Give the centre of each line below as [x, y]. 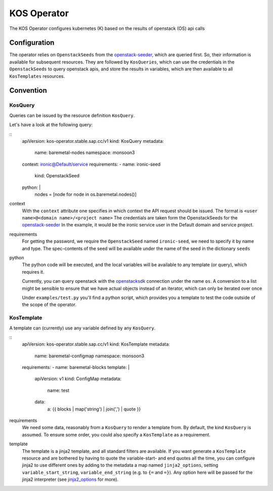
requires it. [33, 272]
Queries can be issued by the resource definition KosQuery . [72, 115]
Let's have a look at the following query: [51, 125]
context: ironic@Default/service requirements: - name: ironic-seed [91, 164]
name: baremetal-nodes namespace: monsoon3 [85, 153]
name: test [58, 390]
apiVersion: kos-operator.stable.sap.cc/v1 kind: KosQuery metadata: [93, 141]
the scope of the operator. [49, 305]
